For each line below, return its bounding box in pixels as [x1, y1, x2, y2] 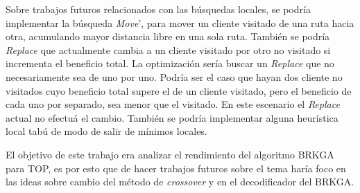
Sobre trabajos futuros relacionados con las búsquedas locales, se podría [6, 2, 311, 16]
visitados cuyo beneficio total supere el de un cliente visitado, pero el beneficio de [6, 83, 352, 98]
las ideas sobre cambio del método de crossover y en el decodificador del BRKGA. [6, 174, 354, 189]
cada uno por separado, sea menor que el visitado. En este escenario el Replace [6, 97, 340, 111]
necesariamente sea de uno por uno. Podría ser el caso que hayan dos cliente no [6, 69, 343, 84]
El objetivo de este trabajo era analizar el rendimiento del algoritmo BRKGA [6, 147, 334, 161]
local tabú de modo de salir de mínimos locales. [6, 124, 207, 138]
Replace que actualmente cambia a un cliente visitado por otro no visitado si [6, 42, 331, 57]
